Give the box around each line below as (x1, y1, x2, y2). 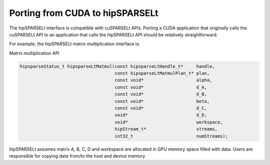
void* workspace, (114, 119, 223, 125)
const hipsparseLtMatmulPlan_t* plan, (114, 70, 210, 76)
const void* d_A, (114, 84, 207, 90)
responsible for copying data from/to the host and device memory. (9, 153, 146, 159)
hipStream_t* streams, (114, 126, 217, 132)
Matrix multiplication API (9, 50, 59, 56)
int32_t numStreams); (114, 133, 228, 139)
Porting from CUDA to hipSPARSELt (9, 7, 158, 18)
